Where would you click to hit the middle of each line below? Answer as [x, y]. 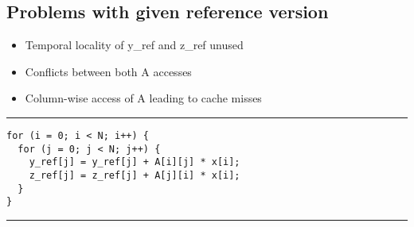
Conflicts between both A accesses [108, 71]
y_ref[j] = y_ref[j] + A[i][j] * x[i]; [135, 162]
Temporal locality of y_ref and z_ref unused [134, 45]
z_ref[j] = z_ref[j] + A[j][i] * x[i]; [135, 175]
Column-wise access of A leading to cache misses [143, 98]
